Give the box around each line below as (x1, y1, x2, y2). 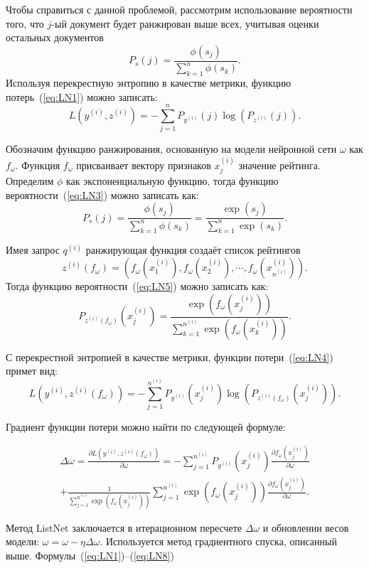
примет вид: (6, 363, 58, 378)
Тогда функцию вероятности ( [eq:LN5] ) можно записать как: (6, 279, 269, 294)
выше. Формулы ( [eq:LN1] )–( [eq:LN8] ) (6, 548, 174, 563)
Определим (6, 173, 54, 188)
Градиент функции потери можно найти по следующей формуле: (6, 419, 286, 434)
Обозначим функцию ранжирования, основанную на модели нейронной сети (6, 141, 337, 156)
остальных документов (6, 30, 104, 45)
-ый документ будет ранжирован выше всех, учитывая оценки (51, 16, 319, 31)
